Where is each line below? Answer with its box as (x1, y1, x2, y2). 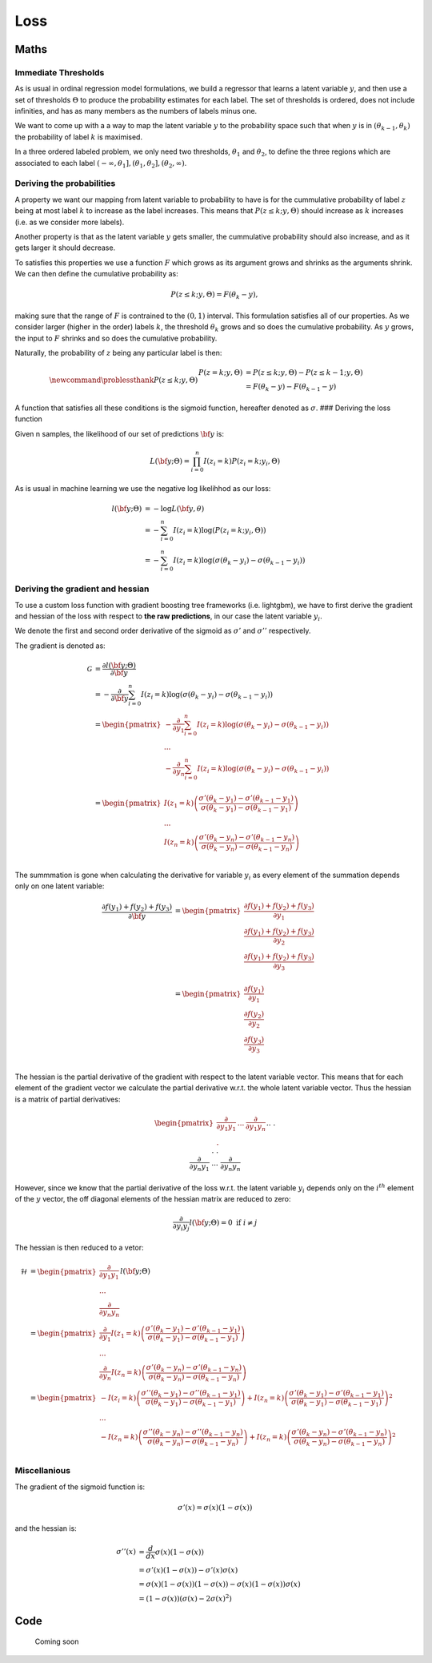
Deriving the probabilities (14, 178, 116, 189)
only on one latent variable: (14, 881, 105, 891)
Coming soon (34, 1637, 79, 1646)
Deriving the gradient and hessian (14, 583, 150, 594)
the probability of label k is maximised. (14, 132, 143, 142)
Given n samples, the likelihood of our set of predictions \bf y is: (14, 429, 224, 438)
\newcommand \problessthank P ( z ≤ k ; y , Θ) (49, 376, 198, 385)
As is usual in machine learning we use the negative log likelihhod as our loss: (14, 484, 271, 493)
